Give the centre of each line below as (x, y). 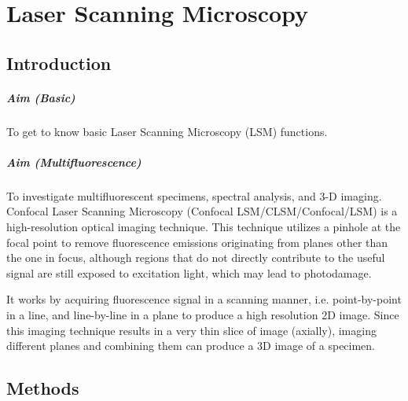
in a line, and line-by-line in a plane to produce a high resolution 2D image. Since (203, 315)
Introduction (59, 63)
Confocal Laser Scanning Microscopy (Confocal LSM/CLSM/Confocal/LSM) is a (202, 211)
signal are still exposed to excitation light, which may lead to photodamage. (189, 272)
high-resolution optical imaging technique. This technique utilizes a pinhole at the (204, 227)
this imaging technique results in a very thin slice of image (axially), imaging (191, 330)
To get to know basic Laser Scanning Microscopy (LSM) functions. (167, 131)
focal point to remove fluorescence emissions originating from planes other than (197, 242)
